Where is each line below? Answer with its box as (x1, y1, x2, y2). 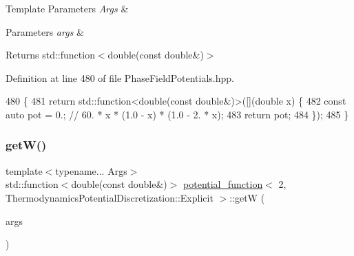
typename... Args (55, 163, 127, 178)
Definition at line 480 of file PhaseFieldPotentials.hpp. (6, 70, 234, 85)
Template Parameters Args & (6, 1, 129, 15)
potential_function (183, 177, 263, 191)
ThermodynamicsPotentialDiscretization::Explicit (6, 190, 214, 204)
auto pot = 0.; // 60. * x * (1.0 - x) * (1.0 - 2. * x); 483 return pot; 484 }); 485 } (6, 107, 349, 121)
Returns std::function (6, 47, 95, 62)
